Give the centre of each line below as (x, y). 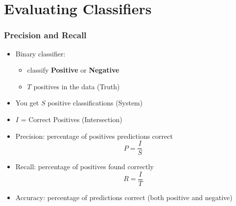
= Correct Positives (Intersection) (71, 119)
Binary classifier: (40, 53)
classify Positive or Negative (73, 70)
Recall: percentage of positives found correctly (84, 167)
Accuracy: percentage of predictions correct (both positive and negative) (124, 197)
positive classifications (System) (95, 103)
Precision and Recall (45, 35)
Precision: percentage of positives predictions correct (94, 136)
